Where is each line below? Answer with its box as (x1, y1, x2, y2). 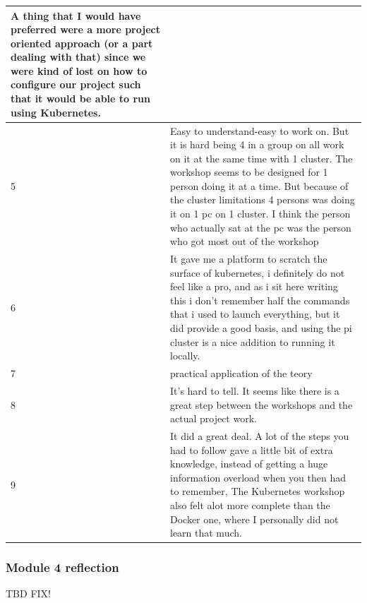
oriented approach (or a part (11, 35, 153, 50)
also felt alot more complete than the (169, 497, 330, 512)
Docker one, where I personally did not (169, 511, 339, 526)
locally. (169, 348, 200, 363)
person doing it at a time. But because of (169, 178, 349, 193)
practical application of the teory (169, 366, 313, 381)
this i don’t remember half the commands (169, 292, 350, 307)
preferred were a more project (11, 22, 160, 37)
